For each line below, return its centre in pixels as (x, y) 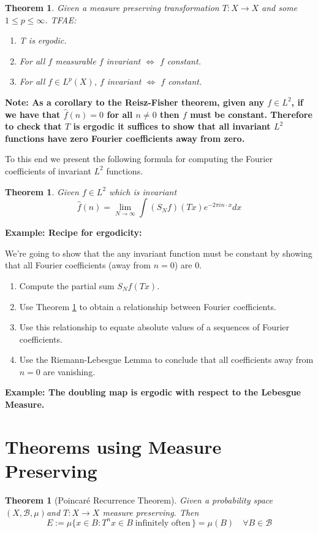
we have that (33, 114)
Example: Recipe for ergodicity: (74, 232)
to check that (33, 126)
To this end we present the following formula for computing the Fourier (139, 159)
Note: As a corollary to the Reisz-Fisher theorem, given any (134, 102)
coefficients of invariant (48, 170)
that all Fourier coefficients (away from (78, 265)
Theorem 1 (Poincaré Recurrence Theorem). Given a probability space (139, 500)
